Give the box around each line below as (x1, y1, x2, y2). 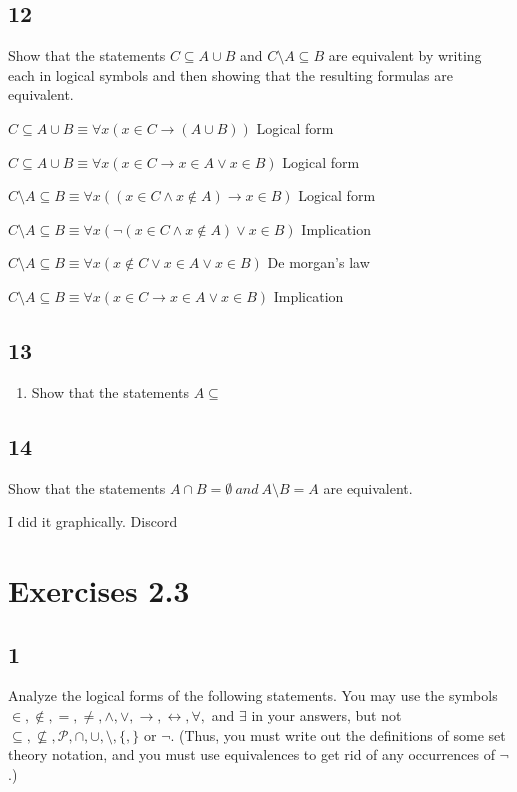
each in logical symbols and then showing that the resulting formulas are (8, 64, 454, 85)
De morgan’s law (267, 252, 370, 273)
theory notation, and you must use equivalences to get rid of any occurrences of (8, 744, 495, 765)
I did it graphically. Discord (8, 511, 178, 532)
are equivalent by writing (328, 45, 482, 66)
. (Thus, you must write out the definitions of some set (170, 724, 506, 745)
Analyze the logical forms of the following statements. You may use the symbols (8, 685, 498, 706)
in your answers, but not (251, 704, 402, 725)
